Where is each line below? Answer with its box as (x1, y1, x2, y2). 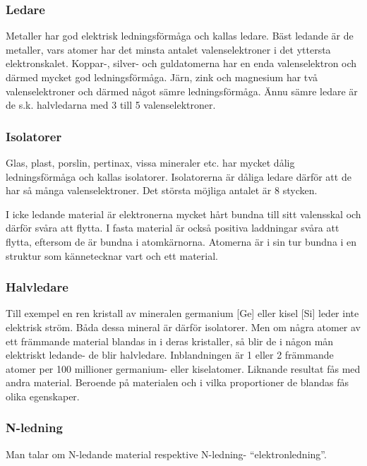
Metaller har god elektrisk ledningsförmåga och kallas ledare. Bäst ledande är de (6, 28, 354, 43)
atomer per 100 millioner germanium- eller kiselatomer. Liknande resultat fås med (6, 361, 361, 376)
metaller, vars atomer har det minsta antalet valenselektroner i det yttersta (6, 42, 331, 56)
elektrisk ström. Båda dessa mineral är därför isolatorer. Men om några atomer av (6, 319, 361, 334)
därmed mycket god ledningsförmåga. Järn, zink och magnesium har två (6, 70, 318, 84)
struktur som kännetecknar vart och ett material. (6, 248, 218, 263)
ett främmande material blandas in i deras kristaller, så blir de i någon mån (6, 333, 334, 348)
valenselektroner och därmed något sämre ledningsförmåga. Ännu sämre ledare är (6, 83, 358, 98)
